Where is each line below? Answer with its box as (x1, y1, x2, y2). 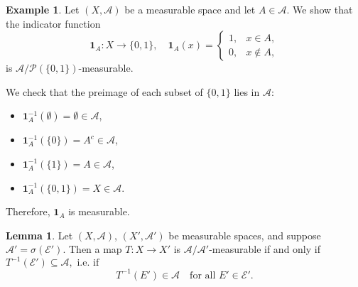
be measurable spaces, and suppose (168, 227, 321, 242)
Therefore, (6, 204, 50, 219)
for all (190, 270, 216, 281)
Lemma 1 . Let (6, 227, 73, 242)
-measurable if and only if (209, 242, 320, 256)
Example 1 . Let (6, 2, 80, 16)
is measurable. (68, 204, 130, 219)
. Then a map (63, 242, 122, 256)
